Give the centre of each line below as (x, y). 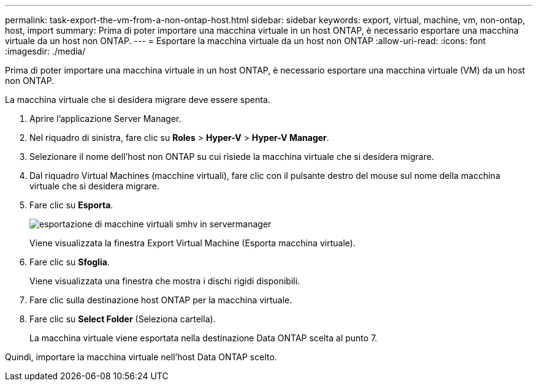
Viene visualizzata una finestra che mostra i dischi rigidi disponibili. (165, 281)
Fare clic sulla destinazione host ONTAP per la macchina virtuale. (161, 300)
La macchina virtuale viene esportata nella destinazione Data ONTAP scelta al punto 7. (204, 338)
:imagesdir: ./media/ (45, 51)
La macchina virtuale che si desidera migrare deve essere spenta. (138, 100)
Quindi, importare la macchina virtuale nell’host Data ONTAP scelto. (141, 357)
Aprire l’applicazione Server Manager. (105, 119)
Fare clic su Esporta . (71, 205)
